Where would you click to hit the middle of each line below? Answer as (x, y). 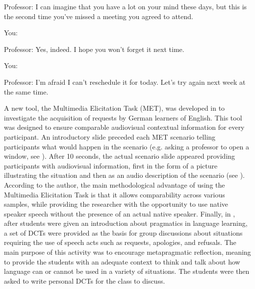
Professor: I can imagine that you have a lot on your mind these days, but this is (126, 6)
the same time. (26, 91)
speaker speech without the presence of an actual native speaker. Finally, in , (120, 213)
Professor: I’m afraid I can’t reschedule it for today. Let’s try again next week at (125, 82)
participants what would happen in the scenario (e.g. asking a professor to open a (127, 146)
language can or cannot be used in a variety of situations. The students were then (127, 271)
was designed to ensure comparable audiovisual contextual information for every (124, 127)
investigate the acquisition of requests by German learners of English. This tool (123, 117)
